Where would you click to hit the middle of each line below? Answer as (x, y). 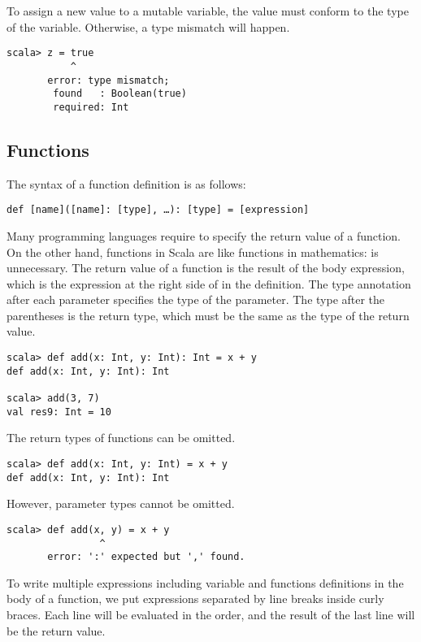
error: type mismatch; (109, 80)
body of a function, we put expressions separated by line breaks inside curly (195, 599)
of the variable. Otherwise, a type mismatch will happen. (148, 26)
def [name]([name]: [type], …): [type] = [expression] (158, 210)
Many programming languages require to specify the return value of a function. (204, 235)
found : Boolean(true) (120, 94)
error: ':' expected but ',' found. (146, 557)
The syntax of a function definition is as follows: (126, 183)
